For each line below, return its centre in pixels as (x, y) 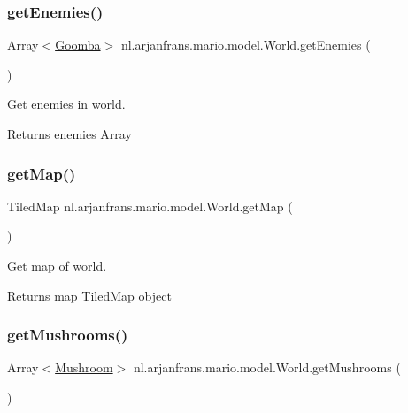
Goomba (78, 45)
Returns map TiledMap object (89, 295)
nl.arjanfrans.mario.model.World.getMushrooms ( (267, 367)
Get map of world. (57, 265)
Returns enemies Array (69, 134)
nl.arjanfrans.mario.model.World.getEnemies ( (246, 45)
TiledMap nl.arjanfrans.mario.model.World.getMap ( (150, 206)
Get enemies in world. (66, 104)
